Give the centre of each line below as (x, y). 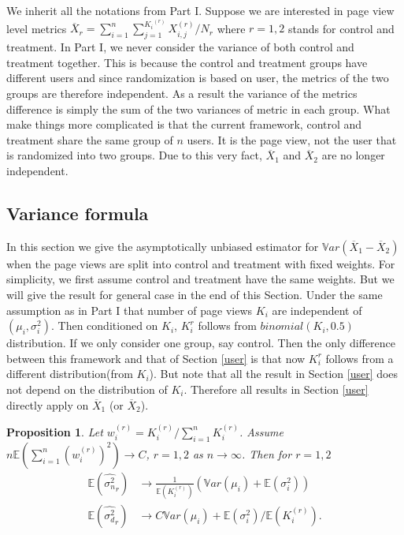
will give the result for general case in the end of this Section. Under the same (195, 294)
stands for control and (341, 28)
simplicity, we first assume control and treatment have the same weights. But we (200, 279)
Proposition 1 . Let (55, 431)
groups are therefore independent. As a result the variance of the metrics (182, 93)
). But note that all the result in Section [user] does (274, 374)
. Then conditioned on (105, 325)
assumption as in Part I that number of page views (130, 310)
